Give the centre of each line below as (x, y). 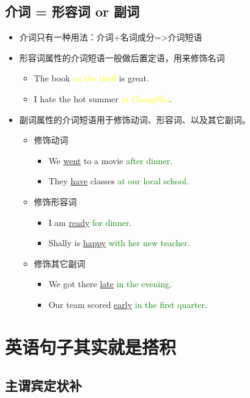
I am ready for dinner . (90, 222)
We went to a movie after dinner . (111, 160)
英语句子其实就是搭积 (91, 346)
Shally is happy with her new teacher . (119, 243)
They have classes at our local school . (119, 181)
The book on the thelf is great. (91, 78)
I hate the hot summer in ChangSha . (103, 98)
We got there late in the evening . (110, 284)
